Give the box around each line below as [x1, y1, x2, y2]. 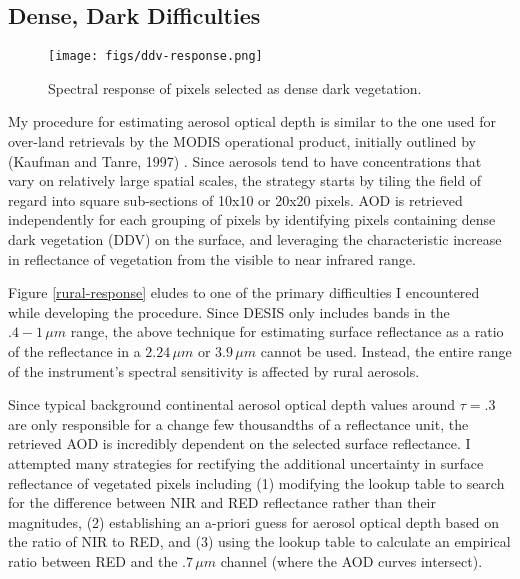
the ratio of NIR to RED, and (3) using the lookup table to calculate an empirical [8, 531, 511, 552]
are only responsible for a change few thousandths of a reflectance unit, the [8, 413, 469, 434]
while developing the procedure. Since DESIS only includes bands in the [8, 301, 450, 322]
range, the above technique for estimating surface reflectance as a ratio [70, 321, 504, 342]
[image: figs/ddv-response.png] [48, 49, 263, 64]
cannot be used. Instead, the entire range [260, 340, 512, 361]
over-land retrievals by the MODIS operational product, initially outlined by [8, 131, 476, 152]
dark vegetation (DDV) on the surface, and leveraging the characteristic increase [8, 229, 502, 250]
